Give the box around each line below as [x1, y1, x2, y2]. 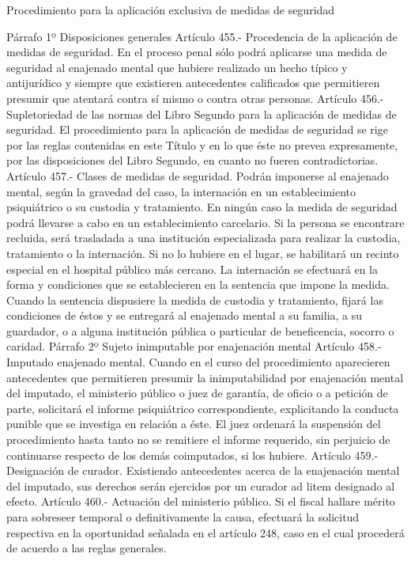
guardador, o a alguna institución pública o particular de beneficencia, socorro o [6, 322, 394, 339]
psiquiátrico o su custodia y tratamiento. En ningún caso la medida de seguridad [6, 199, 398, 215]
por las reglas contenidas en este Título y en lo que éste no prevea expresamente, [6, 136, 398, 153]
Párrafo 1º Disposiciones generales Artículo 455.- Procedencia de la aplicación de [6, 28, 398, 44]
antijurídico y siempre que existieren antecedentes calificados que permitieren [6, 74, 380, 91]
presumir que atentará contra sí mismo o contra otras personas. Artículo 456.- [6, 89, 384, 106]
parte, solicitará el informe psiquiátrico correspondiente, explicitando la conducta [6, 400, 399, 416]
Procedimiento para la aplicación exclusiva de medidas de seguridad [6, 2, 335, 17]
